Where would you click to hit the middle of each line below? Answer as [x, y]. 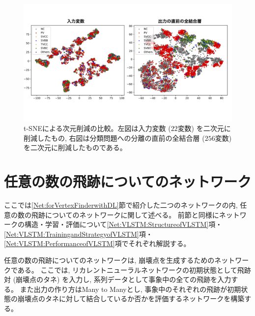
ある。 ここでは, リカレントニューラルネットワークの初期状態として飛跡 [134, 269]
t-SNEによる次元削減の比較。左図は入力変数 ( [97, 128]
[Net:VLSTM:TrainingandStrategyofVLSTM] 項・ [78, 234]
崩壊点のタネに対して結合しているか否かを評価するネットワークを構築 [131, 299]
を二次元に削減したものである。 [75, 147]
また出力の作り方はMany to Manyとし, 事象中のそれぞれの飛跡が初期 [130, 289]
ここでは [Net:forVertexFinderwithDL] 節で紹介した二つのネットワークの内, [121, 205]
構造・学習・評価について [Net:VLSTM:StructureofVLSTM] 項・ [123, 224]
